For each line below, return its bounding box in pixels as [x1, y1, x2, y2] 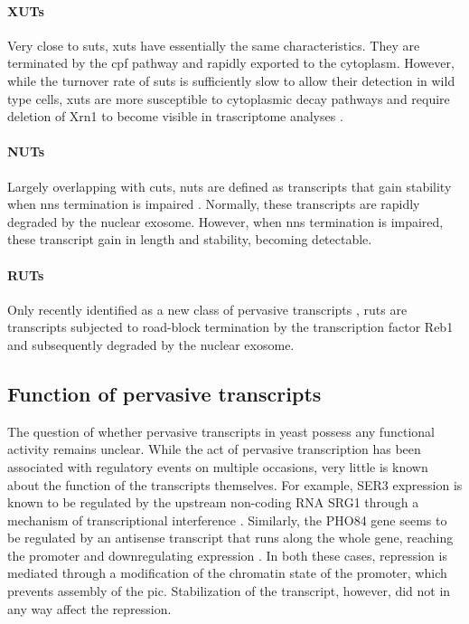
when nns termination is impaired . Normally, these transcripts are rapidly [7, 194, 420, 213]
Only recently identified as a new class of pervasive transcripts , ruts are [7, 299, 408, 318]
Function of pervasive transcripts [7, 379, 322, 407]
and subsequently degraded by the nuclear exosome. [7, 335, 295, 354]
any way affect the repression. [7, 599, 172, 618]
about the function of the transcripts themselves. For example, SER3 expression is [7, 475, 463, 494]
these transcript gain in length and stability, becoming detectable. [7, 230, 372, 249]
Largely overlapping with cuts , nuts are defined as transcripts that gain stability [7, 176, 452, 195]
